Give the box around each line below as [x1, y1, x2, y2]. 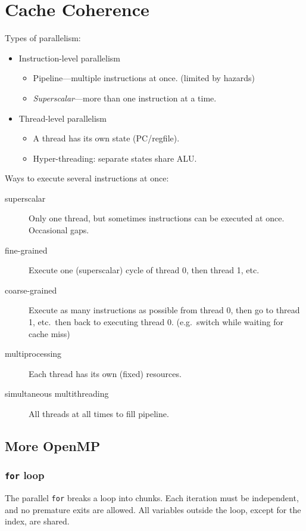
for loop [5, 468, 45, 483]
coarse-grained [5, 283, 57, 296]
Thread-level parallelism [18, 112, 107, 124]
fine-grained [5, 243, 48, 256]
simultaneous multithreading [5, 387, 109, 400]
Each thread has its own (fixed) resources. [29, 367, 182, 379]
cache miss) [29, 327, 70, 339]
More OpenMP [5, 436, 101, 455]
